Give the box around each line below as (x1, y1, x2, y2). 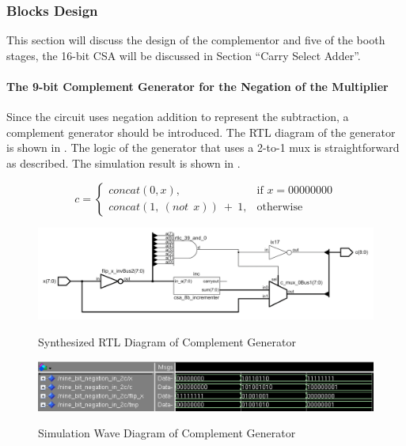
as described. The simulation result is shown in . (6, 154, 241, 171)
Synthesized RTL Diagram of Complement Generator (38, 333, 296, 350)
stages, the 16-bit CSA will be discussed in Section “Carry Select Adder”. (6, 47, 361, 63)
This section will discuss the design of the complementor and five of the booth (6, 32, 385, 48)
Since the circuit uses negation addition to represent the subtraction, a (6, 108, 349, 125)
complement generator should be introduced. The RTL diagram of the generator (6, 123, 396, 140)
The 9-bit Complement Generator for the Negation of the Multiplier (6, 78, 389, 94)
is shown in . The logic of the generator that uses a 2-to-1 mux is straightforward (6, 139, 400, 156)
